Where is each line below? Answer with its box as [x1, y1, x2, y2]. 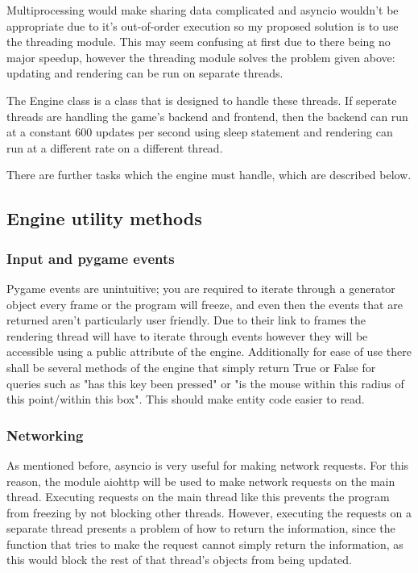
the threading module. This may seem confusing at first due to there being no [6, 33, 391, 50]
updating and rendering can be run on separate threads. [6, 65, 283, 82]
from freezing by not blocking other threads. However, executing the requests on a [6, 504, 412, 521]
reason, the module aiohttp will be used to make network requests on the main [6, 472, 395, 489]
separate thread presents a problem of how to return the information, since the [6, 520, 395, 537]
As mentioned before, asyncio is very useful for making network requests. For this [6, 456, 409, 473]
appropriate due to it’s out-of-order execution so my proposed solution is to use [6, 17, 399, 34]
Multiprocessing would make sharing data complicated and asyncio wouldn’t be [6, 2, 399, 18]
